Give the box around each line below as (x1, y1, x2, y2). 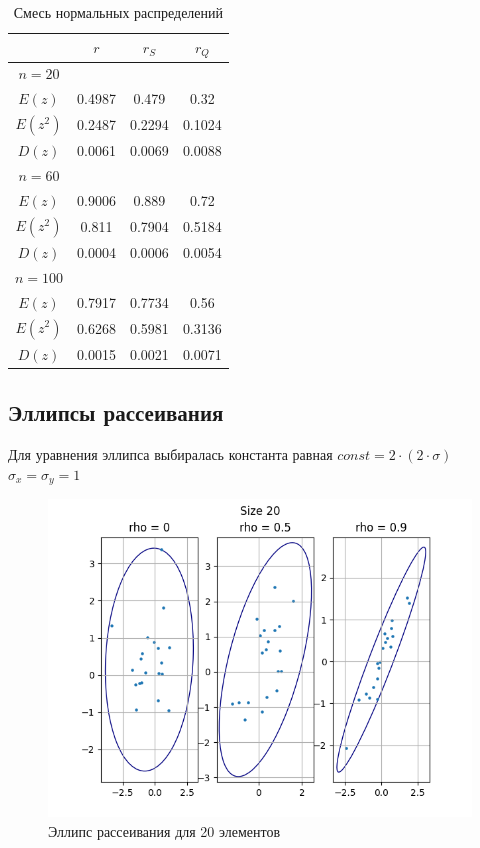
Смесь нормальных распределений (13, 2, 224, 22)
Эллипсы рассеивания (8, 397, 224, 428)
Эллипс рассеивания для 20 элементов (48, 820, 281, 841)
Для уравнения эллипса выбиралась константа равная (8, 444, 333, 465)
